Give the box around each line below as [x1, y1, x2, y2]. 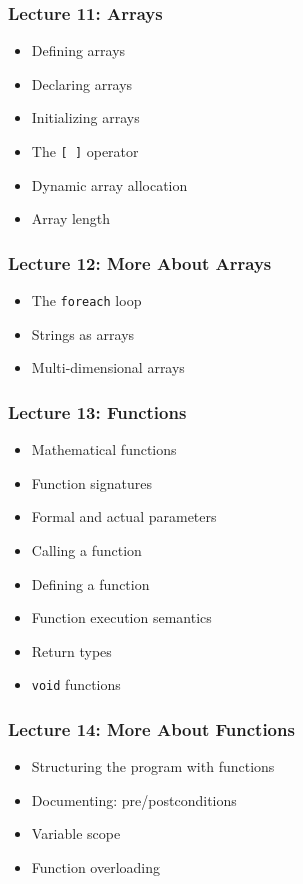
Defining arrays [31, 40, 126, 61]
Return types [31, 640, 112, 661]
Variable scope [31, 823, 121, 844]
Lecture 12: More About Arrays [8, 250, 272, 275]
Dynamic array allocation [31, 174, 188, 195]
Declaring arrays [31, 73, 133, 94]
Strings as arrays [31, 323, 135, 344]
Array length [31, 208, 111, 229]
